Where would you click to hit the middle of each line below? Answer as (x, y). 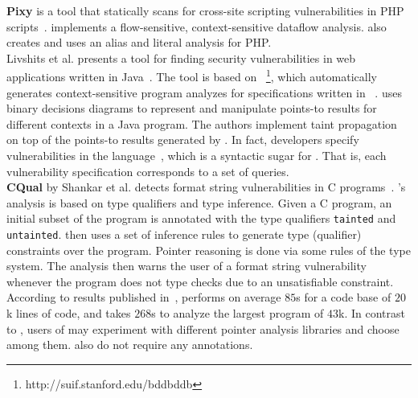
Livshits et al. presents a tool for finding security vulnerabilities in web (181, 57)
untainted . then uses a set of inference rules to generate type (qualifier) (184, 234)
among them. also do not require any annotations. (130, 345)
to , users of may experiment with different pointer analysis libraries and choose (203, 328)
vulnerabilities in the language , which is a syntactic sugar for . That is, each (197, 155)
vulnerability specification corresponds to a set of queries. (148, 171)
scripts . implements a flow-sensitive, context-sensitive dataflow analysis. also (197, 26)
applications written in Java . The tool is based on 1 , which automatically (192, 76)
